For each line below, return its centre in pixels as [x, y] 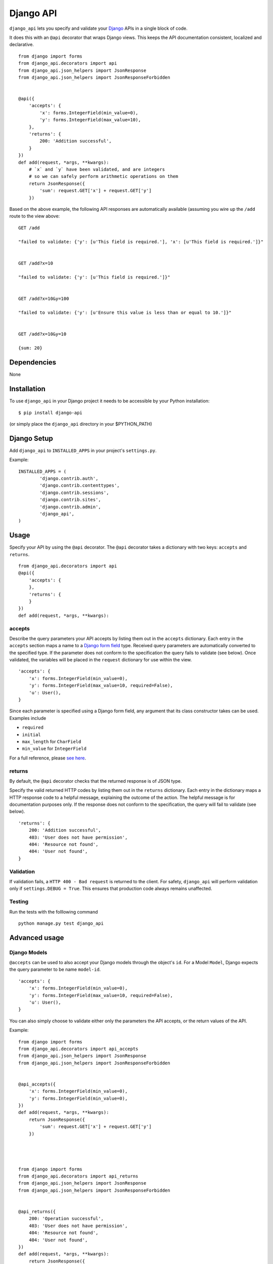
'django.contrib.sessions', [74, 492]
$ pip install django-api [51, 413]
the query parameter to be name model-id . [55, 969]
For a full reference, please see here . [48, 758]
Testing [19, 901]
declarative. [21, 44]
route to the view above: [35, 216]
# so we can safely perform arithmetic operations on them [103, 176]
